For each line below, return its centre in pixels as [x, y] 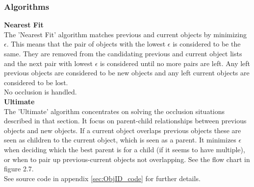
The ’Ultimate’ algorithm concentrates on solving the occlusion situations [114, 111]
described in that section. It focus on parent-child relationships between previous [125, 121]
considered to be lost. [36, 82]
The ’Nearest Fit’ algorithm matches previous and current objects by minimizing [125, 34]
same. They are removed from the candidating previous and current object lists [123, 53]
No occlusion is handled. [40, 92]
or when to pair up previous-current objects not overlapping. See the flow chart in [127, 159]
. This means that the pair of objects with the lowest [86, 44]
